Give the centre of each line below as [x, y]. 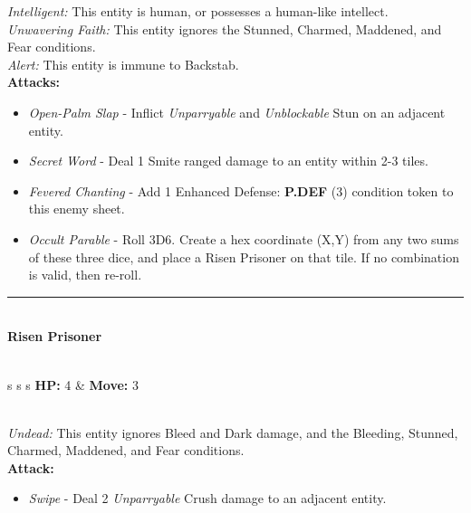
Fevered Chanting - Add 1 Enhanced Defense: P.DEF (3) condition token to [241, 190]
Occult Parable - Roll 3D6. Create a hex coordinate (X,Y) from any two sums [244, 238]
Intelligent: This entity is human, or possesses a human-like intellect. [198, 11]
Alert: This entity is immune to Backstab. [123, 64]
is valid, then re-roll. [85, 275]
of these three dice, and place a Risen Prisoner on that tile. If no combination [244, 256]
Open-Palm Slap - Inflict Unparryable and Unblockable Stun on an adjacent [237, 112]
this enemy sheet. [77, 209]
